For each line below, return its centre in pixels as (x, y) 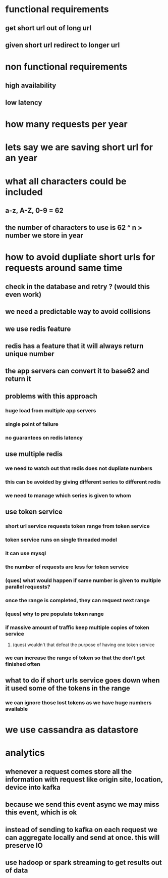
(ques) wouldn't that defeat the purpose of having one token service (83, 645)
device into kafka (33, 787)
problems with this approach (51, 396)
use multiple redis (34, 454)
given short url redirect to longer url (63, 45)
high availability (31, 85)
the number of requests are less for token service (67, 567)
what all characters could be (66, 181)
